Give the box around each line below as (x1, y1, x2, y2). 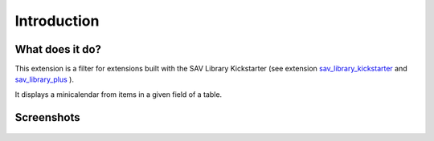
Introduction (14, 12, 100, 30)
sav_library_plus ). (14, 75, 74, 84)
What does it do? (14, 42, 102, 56)
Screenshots (14, 111, 80, 124)
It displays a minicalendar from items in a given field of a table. (14, 89, 223, 99)
